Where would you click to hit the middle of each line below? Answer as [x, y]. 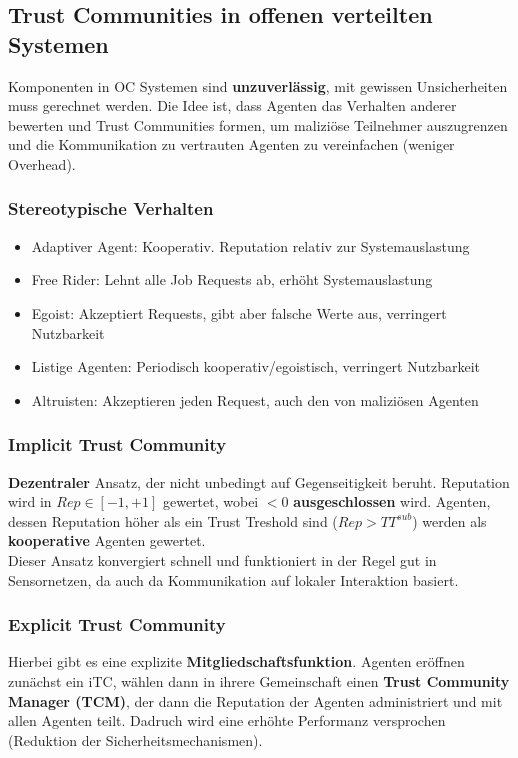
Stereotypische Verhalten [111, 208]
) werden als [449, 520]
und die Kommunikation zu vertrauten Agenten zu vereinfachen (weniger [231, 144]
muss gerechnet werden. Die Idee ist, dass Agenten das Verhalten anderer [232, 105]
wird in [30, 501]
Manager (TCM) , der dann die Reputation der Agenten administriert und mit [255, 700]
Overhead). [42, 163]
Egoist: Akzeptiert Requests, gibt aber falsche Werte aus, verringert [239, 312]
